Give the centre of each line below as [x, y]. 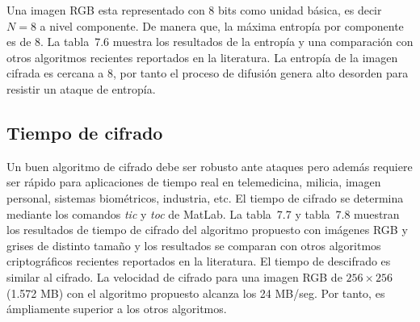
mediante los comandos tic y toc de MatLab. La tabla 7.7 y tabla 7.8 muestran [203, 213]
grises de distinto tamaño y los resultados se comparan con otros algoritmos [194, 245]
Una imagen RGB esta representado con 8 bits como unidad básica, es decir [194, 10]
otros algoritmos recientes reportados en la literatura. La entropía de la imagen [202, 57]
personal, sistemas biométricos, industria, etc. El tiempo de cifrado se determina [205, 197]
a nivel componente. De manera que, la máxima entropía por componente [222, 25]
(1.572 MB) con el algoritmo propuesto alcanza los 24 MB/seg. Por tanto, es [196, 293]
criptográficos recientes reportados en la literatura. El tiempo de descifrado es [199, 261]
